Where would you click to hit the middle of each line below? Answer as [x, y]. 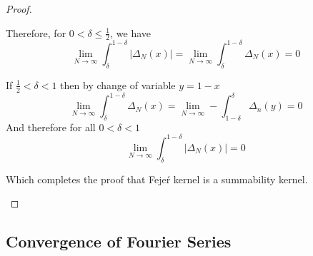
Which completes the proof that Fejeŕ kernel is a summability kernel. [157, 179]
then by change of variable [118, 85]
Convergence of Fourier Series [119, 241]
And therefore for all [51, 127]
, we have [130, 32]
